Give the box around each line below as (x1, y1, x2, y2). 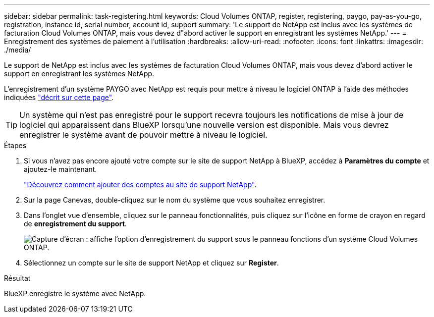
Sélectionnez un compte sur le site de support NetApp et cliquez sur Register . (24, 259, 279, 267)
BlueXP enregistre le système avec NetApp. (4, 289, 146, 298)
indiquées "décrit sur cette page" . (4, 93, 114, 102)
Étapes (4, 141, 27, 150)
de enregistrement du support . (24, 219, 127, 228)
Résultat (4, 274, 31, 282)
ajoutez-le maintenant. (24, 165, 97, 173)
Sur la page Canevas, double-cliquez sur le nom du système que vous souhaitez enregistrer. (24, 196, 325, 204)
